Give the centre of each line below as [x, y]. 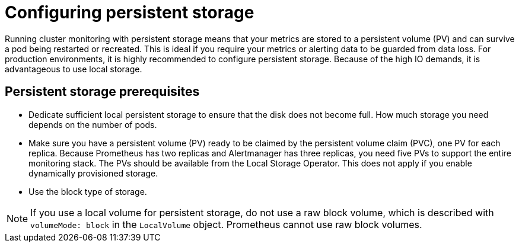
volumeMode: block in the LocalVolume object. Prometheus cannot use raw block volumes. [226, 224]
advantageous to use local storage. [74, 69]
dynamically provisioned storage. [93, 173]
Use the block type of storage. [88, 191]
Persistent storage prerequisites [102, 92]
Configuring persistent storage [130, 12]
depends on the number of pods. [93, 124]
